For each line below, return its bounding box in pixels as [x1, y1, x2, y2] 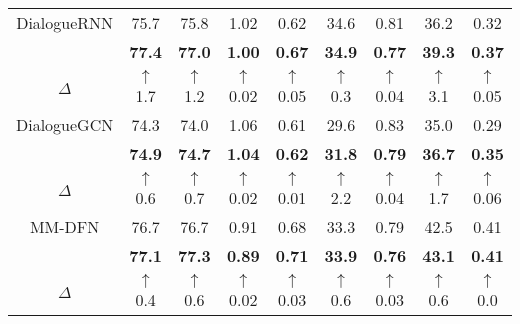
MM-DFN [29, 215, 100, 238]
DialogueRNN [16, 11, 114, 34]
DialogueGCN [16, 113, 114, 136]
